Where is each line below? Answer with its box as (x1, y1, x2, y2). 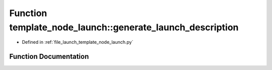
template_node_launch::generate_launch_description (9, 22, 239, 33)
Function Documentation (9, 52, 89, 61)
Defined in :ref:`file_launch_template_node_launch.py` (22, 39, 133, 45)
